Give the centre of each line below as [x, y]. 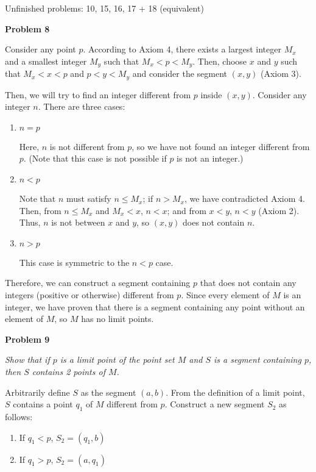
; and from [187, 210]
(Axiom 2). [279, 210]
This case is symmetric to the [74, 262]
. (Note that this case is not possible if [95, 158]
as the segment [108, 392]
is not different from [87, 146]
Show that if [27, 359]
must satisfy [89, 198]
